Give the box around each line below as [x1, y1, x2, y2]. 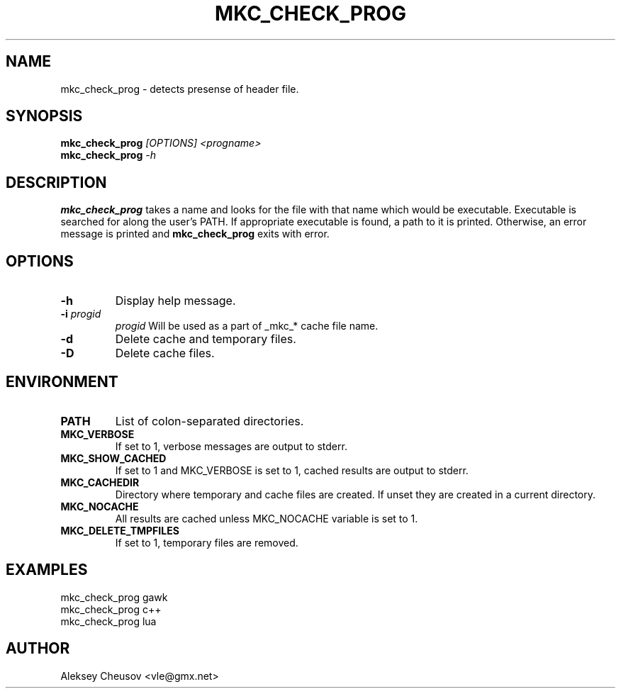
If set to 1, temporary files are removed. [115, 536, 298, 549]
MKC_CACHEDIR [60, 476, 140, 488]
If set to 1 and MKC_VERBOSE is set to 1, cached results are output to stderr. [115, 464, 469, 476]
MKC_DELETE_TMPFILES [60, 524, 179, 537]
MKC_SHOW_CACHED [60, 452, 167, 464]
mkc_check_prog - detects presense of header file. [60, 82, 299, 95]
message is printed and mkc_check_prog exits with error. [60, 228, 330, 240]
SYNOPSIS [6, 107, 83, 125]
